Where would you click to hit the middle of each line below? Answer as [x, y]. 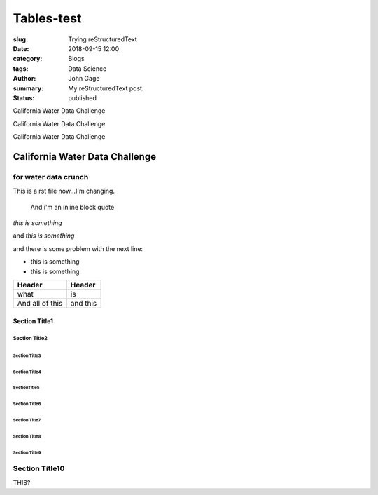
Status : [24, 97]
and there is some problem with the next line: [78, 248]
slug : [20, 39]
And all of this [40, 303]
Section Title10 [39, 468]
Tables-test [47, 18]
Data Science [87, 68]
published [83, 97]
